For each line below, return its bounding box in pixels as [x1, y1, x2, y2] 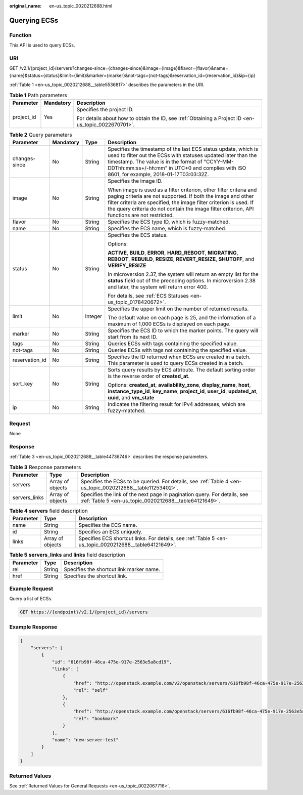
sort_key [12, 380, 33, 387]
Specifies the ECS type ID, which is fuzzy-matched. [108, 218, 230, 225]
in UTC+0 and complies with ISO [168, 164, 246, 172]
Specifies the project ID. [76, 106, 134, 113]
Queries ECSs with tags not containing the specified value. [108, 347, 247, 354]
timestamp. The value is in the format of [108, 158, 203, 165]
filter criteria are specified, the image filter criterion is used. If [108, 199, 254, 206]
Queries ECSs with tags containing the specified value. [108, 340, 238, 347]
